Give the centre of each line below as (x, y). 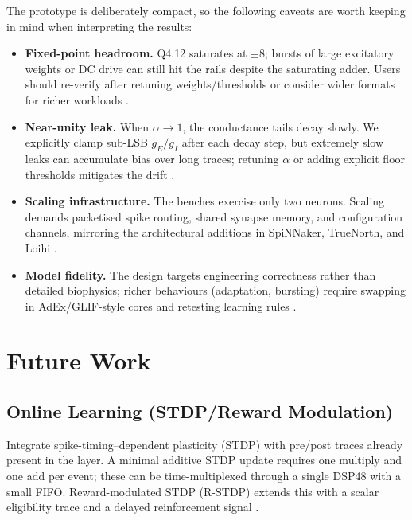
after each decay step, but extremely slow (283, 142)
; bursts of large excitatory (329, 53)
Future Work (79, 360)
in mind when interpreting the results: (99, 26)
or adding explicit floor (349, 158)
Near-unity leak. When (87, 126)
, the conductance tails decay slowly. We (280, 126)
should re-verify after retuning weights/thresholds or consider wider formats (210, 84)
